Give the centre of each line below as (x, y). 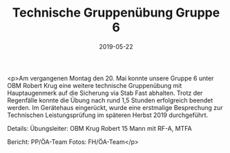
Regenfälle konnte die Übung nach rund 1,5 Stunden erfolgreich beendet (110, 100)
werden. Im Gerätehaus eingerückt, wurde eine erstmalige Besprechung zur (115, 107)
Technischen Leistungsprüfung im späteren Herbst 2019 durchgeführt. (108, 115)
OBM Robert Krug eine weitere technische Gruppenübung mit (95, 85)
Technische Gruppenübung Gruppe (116, 13)
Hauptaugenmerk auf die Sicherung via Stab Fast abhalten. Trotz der (105, 93)
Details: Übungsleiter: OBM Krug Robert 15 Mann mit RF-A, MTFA (99, 128)
